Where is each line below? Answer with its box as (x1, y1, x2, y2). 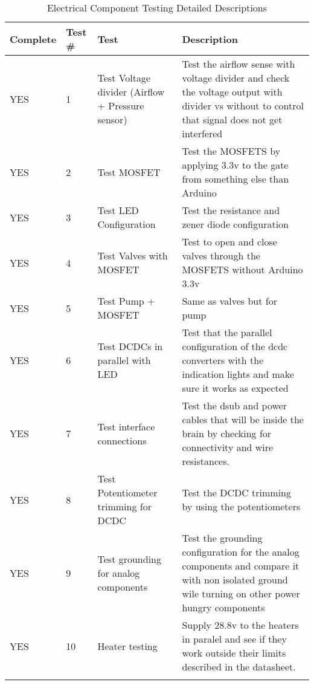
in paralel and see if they (182, 632, 287, 646)
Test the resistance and (182, 203, 280, 217)
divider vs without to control (182, 99, 304, 112)
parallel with (97, 353, 151, 367)
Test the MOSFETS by (182, 144, 281, 158)
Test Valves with (97, 248, 168, 262)
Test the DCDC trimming (182, 485, 291, 499)
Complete (10, 31, 57, 46)
